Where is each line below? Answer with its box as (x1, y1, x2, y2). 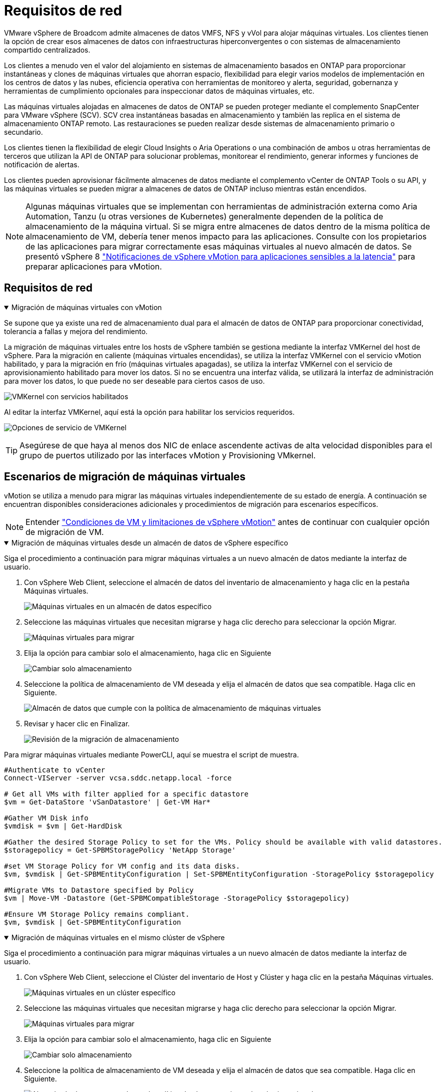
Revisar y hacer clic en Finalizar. (24, 719, 130, 728)
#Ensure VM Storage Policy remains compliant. (4, 910, 189, 919)
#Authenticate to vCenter (4, 766, 105, 774)
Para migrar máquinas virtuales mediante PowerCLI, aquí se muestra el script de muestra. (4, 750, 299, 759)
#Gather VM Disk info (4, 814, 88, 823)
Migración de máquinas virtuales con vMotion (11, 303, 162, 312)
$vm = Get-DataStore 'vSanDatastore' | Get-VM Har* (4, 798, 211, 806)
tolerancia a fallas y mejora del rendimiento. (4, 327, 148, 336)
